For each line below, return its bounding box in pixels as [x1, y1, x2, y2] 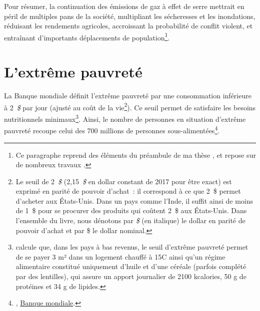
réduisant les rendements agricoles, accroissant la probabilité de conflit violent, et [4, 20, 253, 31]
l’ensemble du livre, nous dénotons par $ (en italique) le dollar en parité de [15, 215, 245, 226]
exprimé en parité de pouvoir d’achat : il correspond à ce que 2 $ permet [15, 186, 241, 196]
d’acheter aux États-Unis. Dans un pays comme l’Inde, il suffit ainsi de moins [15, 195, 253, 206]
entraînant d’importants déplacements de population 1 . [4, 30, 170, 42]
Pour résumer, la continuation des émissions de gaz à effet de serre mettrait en [4, 1, 244, 11]
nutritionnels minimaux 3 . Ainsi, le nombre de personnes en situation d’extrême [4, 112, 246, 124]
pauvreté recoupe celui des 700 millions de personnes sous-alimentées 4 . [4, 124, 220, 135]
